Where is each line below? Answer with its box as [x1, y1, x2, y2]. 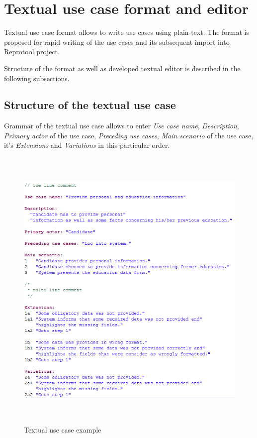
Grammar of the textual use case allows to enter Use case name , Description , [4, 120, 239, 131]
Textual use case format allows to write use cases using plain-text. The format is [4, 27, 249, 37]
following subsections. [4, 73, 70, 83]
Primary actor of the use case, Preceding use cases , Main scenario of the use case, [4, 130, 254, 140]
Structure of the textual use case [4, 97, 176, 112]
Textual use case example [24, 425, 101, 435]
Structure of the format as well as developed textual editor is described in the [4, 63, 241, 73]
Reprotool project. [4, 46, 60, 57]
